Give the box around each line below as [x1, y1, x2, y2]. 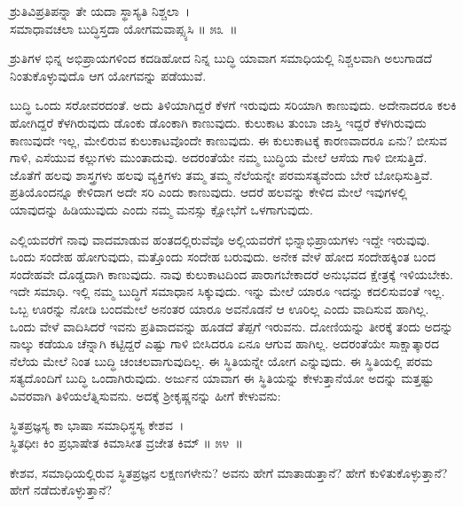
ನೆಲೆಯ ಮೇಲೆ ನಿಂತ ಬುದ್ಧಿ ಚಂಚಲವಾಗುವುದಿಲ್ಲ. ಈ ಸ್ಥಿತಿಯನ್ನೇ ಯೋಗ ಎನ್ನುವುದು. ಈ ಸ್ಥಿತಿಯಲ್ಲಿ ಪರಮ [10, 351, 433, 370]
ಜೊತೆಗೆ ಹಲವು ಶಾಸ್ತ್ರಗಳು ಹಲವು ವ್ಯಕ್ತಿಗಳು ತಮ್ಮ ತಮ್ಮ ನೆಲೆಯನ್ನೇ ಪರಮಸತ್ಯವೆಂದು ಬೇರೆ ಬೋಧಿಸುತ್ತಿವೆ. [10, 165, 433, 183]
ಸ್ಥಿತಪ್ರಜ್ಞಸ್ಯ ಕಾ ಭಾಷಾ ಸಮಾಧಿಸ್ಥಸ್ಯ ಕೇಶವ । [10, 416, 184, 434]
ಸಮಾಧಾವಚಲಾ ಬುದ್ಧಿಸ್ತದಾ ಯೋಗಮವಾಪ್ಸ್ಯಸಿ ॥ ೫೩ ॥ [10, 19, 238, 37]
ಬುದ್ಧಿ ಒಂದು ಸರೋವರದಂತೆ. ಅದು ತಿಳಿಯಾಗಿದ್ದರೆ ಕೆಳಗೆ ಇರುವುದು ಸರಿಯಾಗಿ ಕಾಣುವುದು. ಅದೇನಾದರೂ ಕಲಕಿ [10, 96, 457, 114]
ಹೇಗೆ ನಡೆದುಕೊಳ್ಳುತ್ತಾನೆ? [10, 480, 113, 499]
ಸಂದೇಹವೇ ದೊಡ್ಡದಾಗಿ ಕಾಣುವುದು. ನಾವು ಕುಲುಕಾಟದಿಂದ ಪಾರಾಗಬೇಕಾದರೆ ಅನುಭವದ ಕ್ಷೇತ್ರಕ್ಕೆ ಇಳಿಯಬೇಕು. [10, 264, 453, 283]
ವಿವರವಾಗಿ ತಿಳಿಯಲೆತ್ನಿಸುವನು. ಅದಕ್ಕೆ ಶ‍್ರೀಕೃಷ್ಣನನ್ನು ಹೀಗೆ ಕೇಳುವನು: [10, 386, 281, 404]
